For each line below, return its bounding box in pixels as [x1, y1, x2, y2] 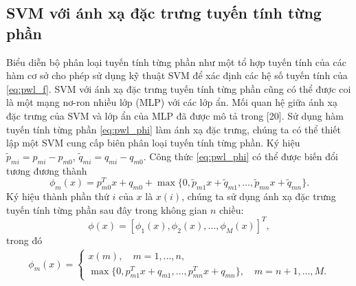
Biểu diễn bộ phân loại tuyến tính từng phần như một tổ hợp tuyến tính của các [6, 54, 346, 69]
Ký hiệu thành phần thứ [6, 189, 109, 203]
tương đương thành [6, 163, 87, 177]
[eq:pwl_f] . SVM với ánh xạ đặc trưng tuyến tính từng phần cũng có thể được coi [6, 81, 351, 96]
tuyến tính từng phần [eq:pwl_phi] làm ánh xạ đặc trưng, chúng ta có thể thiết [6, 122, 341, 136]
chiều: [219, 202, 244, 217]
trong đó [6, 232, 43, 247]
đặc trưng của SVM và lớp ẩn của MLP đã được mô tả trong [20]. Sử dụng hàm [6, 108, 344, 122]
